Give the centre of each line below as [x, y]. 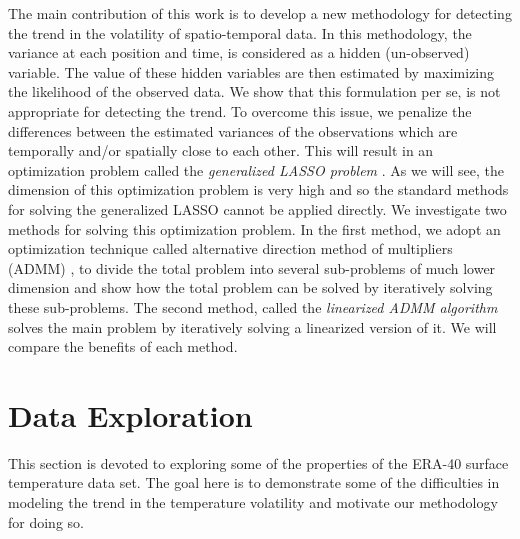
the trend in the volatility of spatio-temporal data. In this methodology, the [240, 32]
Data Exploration [130, 414]
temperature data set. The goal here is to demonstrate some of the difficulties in [254, 482]
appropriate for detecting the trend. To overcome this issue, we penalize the [240, 110]
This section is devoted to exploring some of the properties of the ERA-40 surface [258, 462]
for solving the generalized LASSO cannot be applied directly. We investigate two [257, 208]
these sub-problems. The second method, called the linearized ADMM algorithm [253, 306]
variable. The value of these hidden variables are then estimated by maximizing [251, 71]
